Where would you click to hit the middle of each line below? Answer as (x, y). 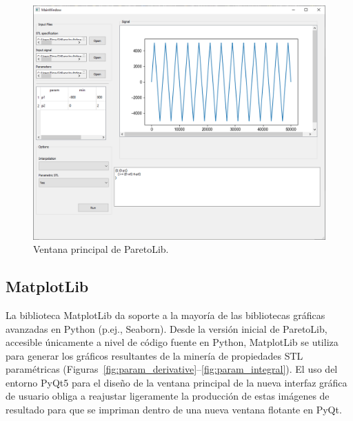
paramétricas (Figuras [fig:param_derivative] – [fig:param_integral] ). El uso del (172, 369)
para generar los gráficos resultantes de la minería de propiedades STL (154, 355)
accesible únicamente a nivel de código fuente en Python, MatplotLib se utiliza (172, 342)
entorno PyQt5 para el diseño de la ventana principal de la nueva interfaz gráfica (176, 382)
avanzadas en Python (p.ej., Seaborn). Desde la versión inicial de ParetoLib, (167, 328)
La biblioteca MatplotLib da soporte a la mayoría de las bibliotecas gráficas (165, 315)
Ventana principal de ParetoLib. (101, 249)
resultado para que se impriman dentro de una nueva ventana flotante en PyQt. (174, 410)
